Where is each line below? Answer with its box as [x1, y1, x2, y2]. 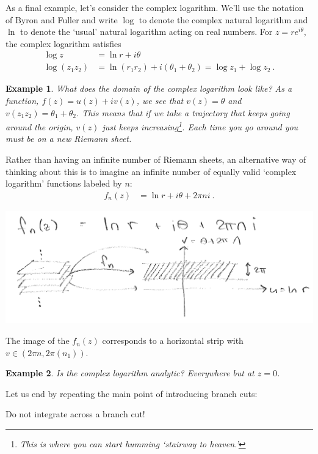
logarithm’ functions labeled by [5, 177, 122, 190]
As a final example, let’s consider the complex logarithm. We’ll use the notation [5, 1, 304, 13]
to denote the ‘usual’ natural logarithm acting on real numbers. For [20, 25, 273, 38]
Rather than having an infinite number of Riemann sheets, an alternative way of [5, 153, 306, 166]
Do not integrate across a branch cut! [5, 407, 145, 420]
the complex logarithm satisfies [5, 37, 121, 50]
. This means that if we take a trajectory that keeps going [76, 106, 290, 119]
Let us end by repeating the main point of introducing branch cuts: [5, 387, 258, 400]
